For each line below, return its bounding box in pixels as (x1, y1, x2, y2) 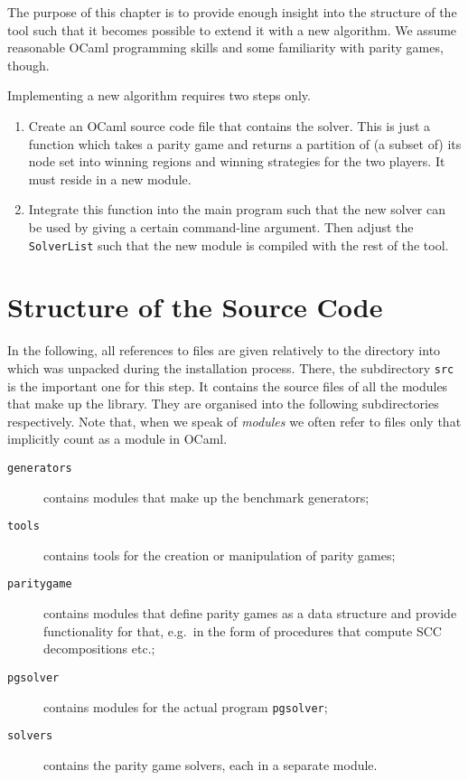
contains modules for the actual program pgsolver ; (43, 697, 328, 716)
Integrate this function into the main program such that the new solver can (28, 200, 446, 219)
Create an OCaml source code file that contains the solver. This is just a (28, 116, 431, 135)
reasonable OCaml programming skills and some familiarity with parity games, (7, 38, 444, 57)
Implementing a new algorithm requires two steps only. (7, 86, 311, 105)
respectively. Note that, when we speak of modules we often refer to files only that (7, 411, 462, 430)
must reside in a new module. (28, 169, 192, 188)
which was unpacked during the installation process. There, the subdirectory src (7, 358, 454, 377)
